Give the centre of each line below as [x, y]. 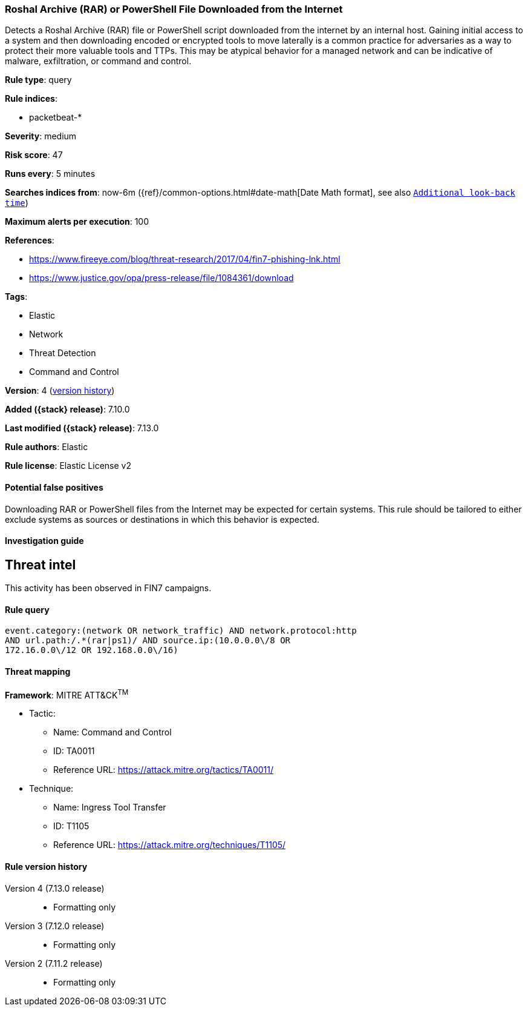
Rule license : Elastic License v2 [68, 466]
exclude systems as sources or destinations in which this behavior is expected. [162, 519]
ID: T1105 [71, 826]
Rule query [27, 609]
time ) [17, 203]
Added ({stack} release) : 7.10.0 [67, 409]
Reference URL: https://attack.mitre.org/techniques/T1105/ [170, 845]
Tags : [16, 297]
